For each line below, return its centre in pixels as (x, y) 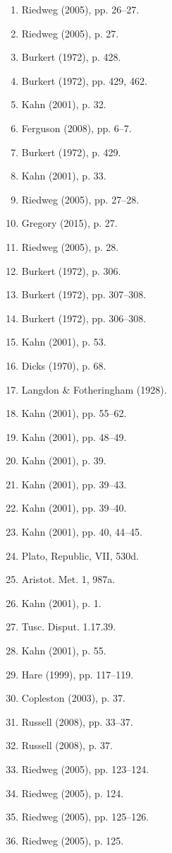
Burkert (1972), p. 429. (71, 152)
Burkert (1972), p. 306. (71, 270)
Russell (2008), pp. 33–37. (77, 721)
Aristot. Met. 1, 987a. (68, 579)
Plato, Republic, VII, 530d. (80, 555)
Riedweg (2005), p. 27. (70, 33)
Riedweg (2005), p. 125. (73, 840)
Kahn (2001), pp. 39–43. (74, 484)
